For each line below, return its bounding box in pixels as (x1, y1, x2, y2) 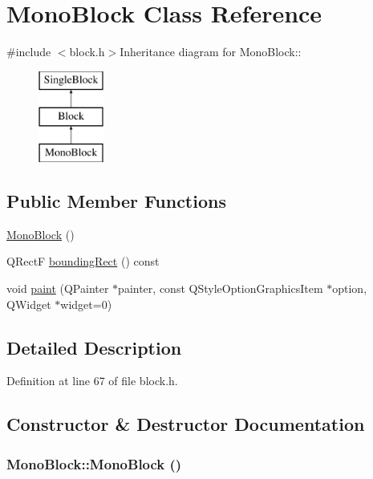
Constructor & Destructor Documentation (6, 412, 365, 436)
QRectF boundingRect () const (6, 253, 160, 270)
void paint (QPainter (6, 280, 109, 297)
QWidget (6, 295, 51, 312)
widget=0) (60, 295, 112, 312)
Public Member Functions (6, 189, 226, 213)
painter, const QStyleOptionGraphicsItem (118, 280, 323, 297)
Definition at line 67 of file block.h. (6, 372, 178, 389)
